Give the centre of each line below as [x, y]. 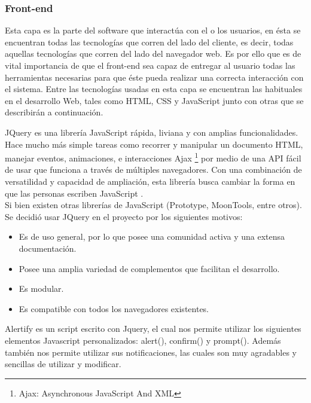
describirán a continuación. [54, 112]
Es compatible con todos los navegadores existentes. [114, 308]
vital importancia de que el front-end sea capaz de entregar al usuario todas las [150, 65]
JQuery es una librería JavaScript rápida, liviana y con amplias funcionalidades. [152, 132]
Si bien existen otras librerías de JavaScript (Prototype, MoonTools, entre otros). [153, 205]
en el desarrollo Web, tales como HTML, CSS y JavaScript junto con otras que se [154, 100]
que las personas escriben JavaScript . [74, 193]
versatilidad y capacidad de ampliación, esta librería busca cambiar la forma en [150, 181]
